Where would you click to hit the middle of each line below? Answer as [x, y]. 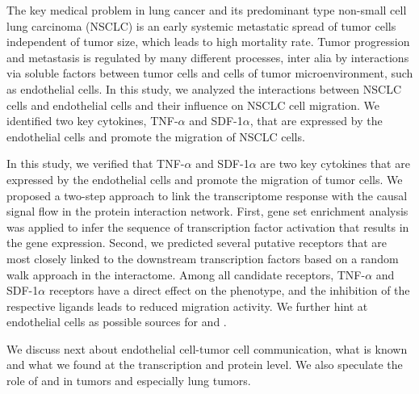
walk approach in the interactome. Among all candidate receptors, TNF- [186, 274]
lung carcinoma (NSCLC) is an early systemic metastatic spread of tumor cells [201, 25]
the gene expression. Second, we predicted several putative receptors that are [197, 243]
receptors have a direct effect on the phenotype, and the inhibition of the [229, 290]
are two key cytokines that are [335, 163]
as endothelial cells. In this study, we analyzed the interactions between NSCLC [204, 88]
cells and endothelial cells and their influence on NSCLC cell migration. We [193, 105]
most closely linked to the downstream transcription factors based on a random [203, 258]
